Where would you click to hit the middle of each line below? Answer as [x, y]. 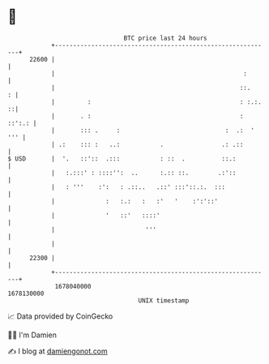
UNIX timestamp [164, 300]
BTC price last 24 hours [165, 38]
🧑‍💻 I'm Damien [32, 335]
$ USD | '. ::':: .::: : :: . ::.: [122, 158]
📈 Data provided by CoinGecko [60, 316]
